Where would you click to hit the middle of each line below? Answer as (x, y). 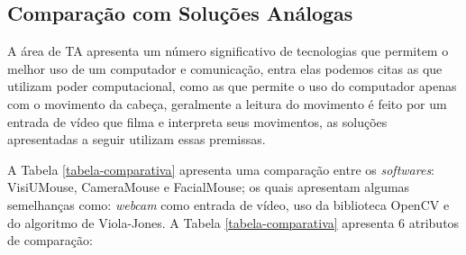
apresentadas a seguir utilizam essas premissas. (137, 139)
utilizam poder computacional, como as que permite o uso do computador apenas (232, 86)
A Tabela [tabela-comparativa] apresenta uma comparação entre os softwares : (221, 169)
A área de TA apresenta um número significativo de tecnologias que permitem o (228, 51)
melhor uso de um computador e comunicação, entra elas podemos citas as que (225, 68)
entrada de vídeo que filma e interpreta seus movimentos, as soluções (197, 121)
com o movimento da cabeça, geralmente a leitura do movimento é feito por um (227, 103)
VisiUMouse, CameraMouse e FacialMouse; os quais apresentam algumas (209, 187)
